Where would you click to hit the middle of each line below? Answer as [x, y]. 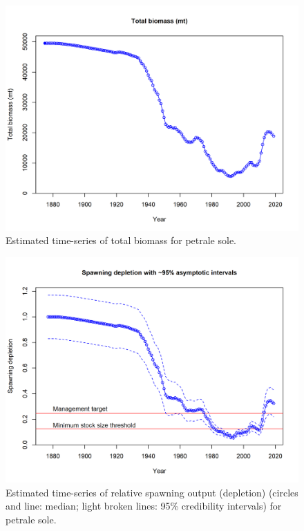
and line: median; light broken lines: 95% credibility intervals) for [144, 506]
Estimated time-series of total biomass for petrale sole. [121, 240]
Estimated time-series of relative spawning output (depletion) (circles [152, 492]
